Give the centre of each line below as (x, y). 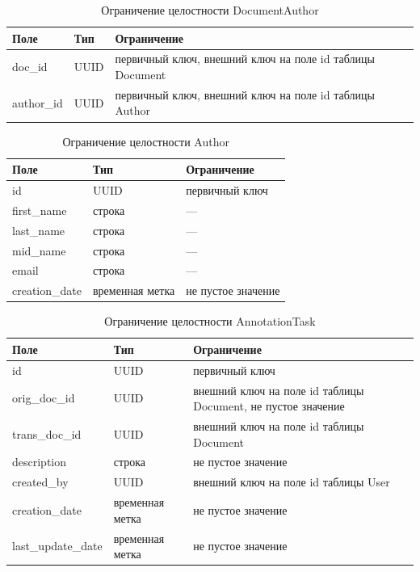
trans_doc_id (47, 433)
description (40, 462)
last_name (39, 230)
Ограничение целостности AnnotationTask (210, 321)
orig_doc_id (44, 398)
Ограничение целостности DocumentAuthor (210, 10)
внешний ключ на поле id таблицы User (292, 482)
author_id (38, 102)
